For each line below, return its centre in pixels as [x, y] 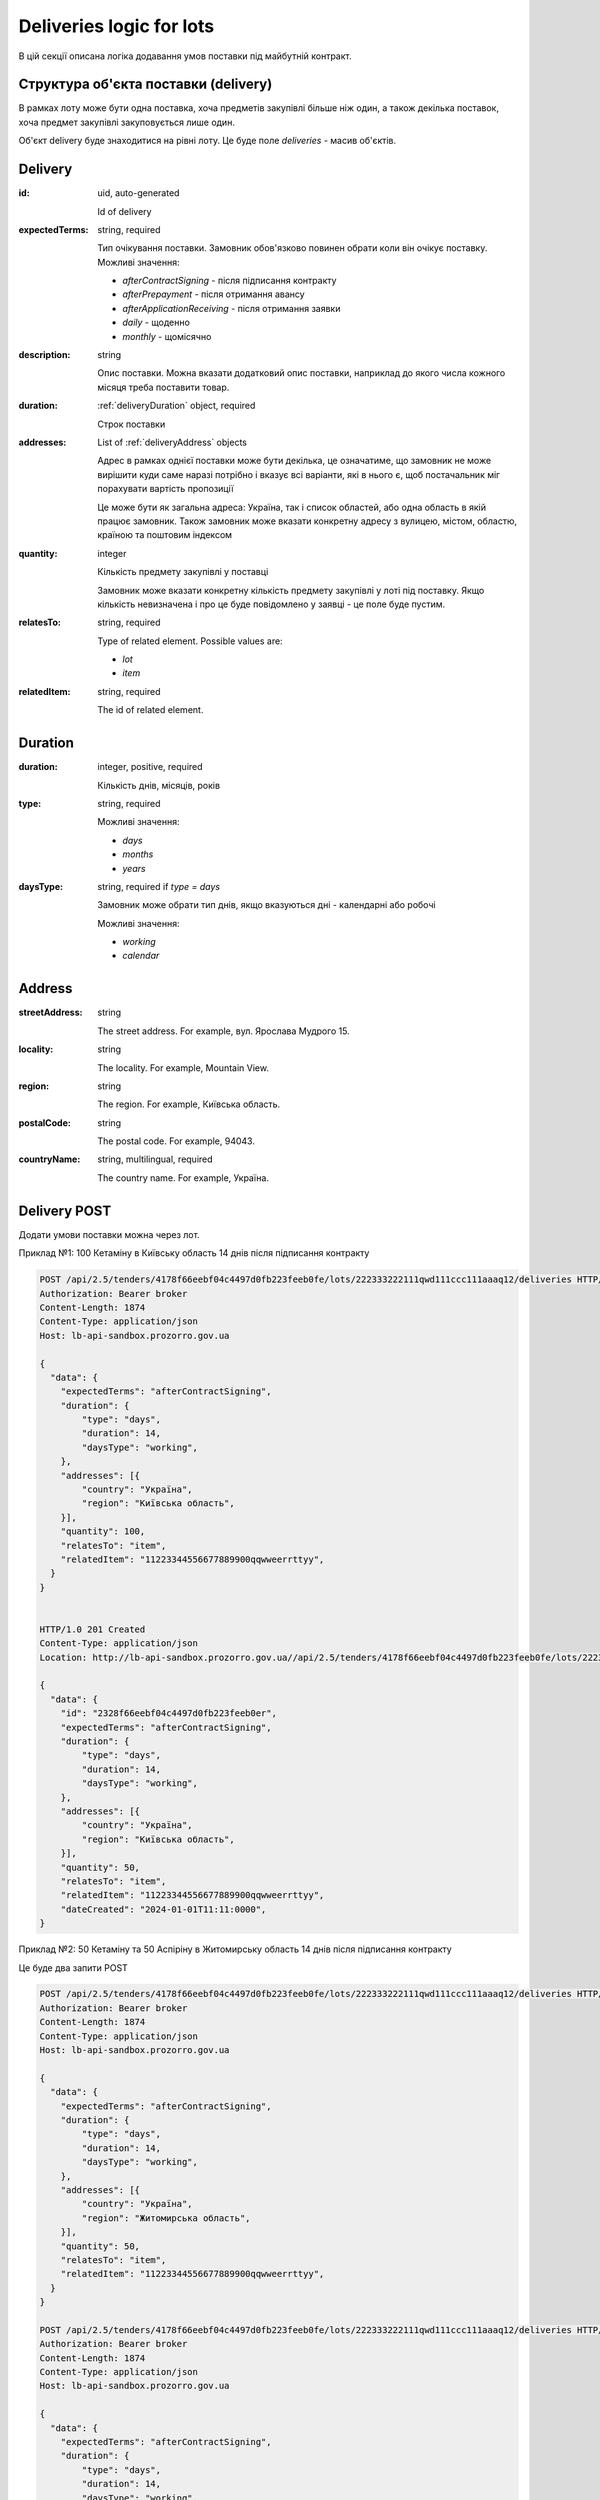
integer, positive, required [150, 767]
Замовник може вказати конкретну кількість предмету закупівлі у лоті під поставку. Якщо [291, 590]
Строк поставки [131, 424]
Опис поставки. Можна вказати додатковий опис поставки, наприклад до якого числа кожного [301, 373]
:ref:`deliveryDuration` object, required [176, 406]
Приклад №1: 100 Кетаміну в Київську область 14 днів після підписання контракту [194, 1253]
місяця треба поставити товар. [163, 387]
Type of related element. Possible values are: [190, 641]
